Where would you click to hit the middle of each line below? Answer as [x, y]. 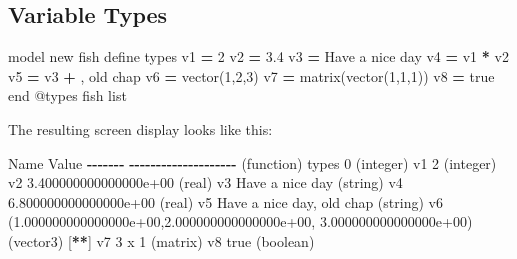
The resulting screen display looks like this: [140, 128]
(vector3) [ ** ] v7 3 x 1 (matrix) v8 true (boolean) [161, 240]
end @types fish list [67, 95]
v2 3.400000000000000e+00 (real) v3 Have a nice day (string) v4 [205, 182]
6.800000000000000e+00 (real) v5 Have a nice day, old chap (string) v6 [225, 201]
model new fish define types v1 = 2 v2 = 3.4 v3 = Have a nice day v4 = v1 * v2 [258, 56]
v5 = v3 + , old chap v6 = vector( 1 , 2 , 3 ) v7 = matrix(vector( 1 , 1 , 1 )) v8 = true [251, 75]
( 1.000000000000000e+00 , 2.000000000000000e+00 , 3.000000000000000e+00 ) [240, 221]
